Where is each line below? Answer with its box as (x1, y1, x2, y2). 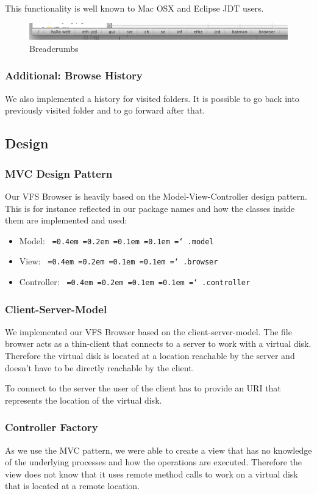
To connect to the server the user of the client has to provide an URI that (5, 382, 281, 394)
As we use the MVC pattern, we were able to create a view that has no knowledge (5, 443, 312, 456)
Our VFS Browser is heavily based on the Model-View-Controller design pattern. (5, 189, 307, 202)
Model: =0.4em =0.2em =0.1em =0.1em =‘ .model (19, 234, 214, 247)
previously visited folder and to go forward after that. (5, 104, 205, 117)
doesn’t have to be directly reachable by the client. (5, 361, 194, 374)
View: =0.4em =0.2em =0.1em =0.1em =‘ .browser (19, 255, 218, 267)
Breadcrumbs (29, 42, 79, 54)
